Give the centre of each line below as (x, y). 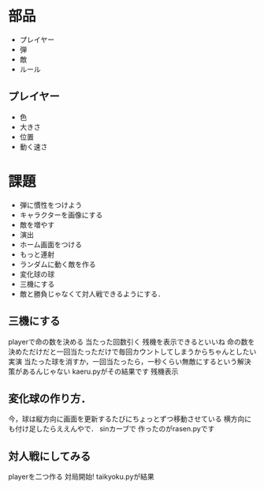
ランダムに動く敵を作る (58, 264)
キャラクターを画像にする (61, 215)
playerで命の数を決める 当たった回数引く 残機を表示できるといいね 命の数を (132, 341)
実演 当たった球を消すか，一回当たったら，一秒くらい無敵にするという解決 (130, 361)
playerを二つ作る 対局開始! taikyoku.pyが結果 (82, 477)
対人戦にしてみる (50, 456)
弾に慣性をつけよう (51, 205)
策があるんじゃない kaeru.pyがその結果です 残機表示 (93, 371)
